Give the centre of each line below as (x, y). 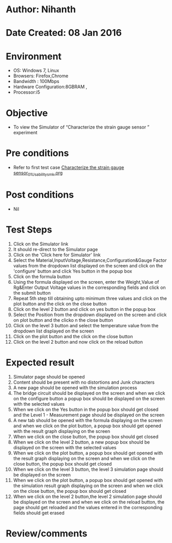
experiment (25, 133)
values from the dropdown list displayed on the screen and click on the (88, 265)
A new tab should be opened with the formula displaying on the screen (88, 420)
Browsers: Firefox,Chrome (41, 76)
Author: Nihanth (41, 9)
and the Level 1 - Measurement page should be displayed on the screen (89, 415)
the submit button (32, 293)
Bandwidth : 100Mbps (36, 81)
